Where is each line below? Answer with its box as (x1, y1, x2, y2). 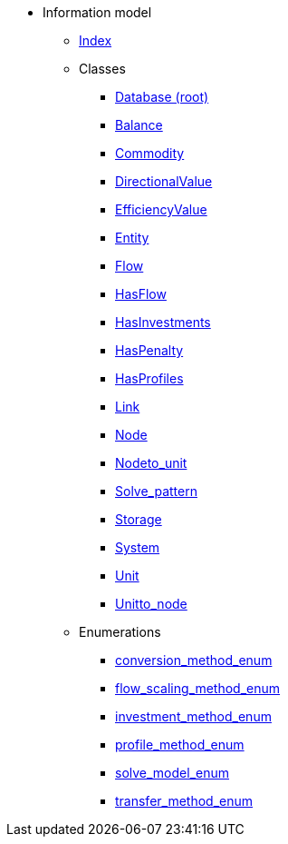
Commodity (115, 145, 185, 161)
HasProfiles (115, 371, 184, 386)
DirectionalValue (115, 174, 213, 189)
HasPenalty (115, 343, 184, 358)
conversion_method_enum (115, 652, 273, 668)
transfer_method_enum (115, 793, 254, 809)
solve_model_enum (115, 765, 229, 780)
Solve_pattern (115, 483, 197, 499)
